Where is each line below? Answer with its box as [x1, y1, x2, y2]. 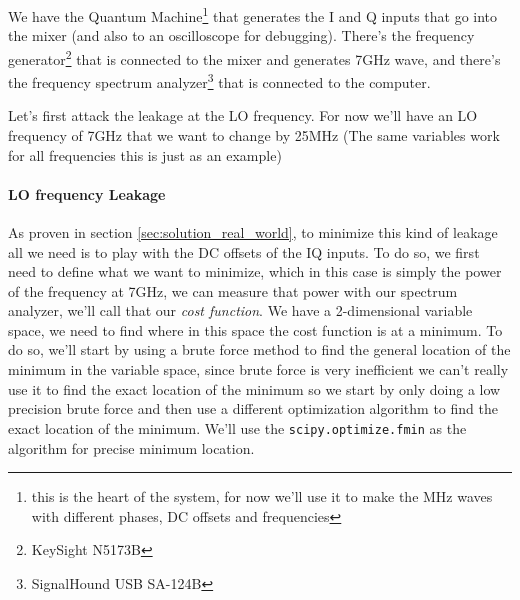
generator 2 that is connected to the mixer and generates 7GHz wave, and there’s [8, 45, 501, 69]
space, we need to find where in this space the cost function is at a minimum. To [8, 319, 503, 340]
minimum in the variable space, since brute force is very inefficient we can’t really [8, 359, 509, 380]
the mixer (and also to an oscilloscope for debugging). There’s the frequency [8, 25, 475, 46]
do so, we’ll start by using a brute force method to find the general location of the [8, 339, 511, 360]
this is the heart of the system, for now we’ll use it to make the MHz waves [31, 486, 493, 507]
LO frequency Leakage [8, 183, 166, 204]
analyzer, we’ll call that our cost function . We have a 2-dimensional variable [8, 300, 473, 321]
